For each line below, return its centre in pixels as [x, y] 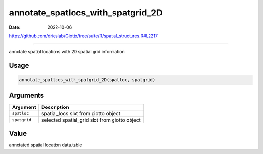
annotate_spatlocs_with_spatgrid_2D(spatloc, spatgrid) [87, 80]
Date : [15, 27]
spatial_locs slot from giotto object [81, 113]
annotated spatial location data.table [46, 145]
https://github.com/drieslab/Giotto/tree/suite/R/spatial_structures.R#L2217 [84, 36]
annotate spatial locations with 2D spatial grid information [67, 52]
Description [55, 107]
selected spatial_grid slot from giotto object [91, 120]
